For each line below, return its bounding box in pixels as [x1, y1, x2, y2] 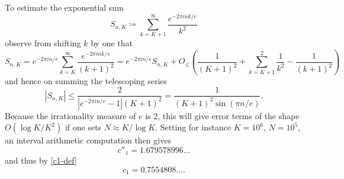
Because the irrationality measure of [5, 109, 136, 122]
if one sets [65, 121, 102, 133]
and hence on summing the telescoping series [5, 74, 168, 87]
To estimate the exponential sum [5, 1, 124, 13]
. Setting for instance [155, 121, 232, 133]
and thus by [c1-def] [5, 154, 77, 167]
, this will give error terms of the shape [157, 109, 300, 122]
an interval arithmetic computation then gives [5, 134, 171, 146]
